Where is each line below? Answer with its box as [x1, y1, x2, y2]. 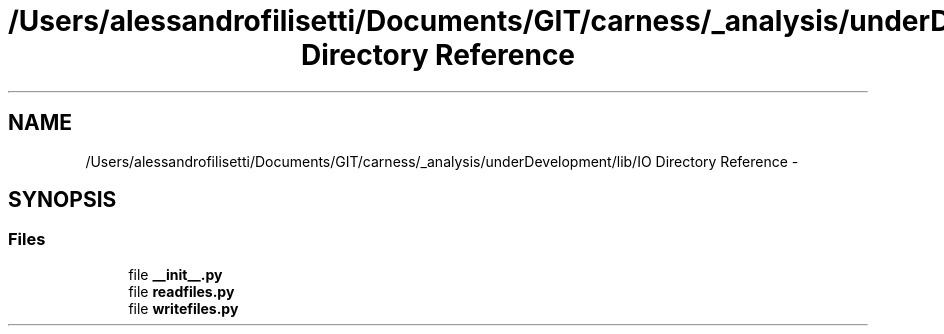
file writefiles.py [128, 299, 239, 317]
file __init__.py [128, 265, 223, 283]
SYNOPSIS [8, 187, 117, 213]
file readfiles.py [128, 282, 235, 300]
